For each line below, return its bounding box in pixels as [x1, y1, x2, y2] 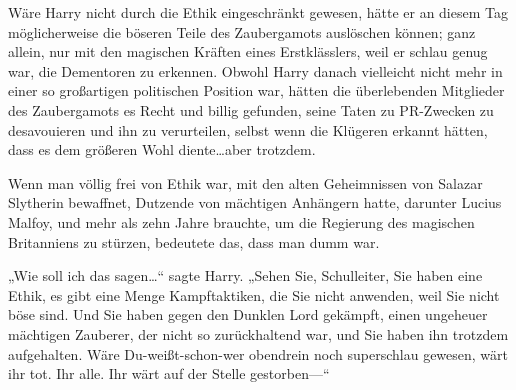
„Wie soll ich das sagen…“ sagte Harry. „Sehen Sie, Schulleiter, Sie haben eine [8, 265, 483, 286]
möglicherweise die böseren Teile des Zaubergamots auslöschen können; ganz [8, 21, 476, 42]
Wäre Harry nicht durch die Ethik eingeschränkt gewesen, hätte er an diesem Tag [8, 2, 508, 22]
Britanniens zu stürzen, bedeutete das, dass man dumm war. [8, 231, 380, 252]
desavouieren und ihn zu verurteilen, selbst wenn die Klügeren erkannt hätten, [8, 119, 488, 140]
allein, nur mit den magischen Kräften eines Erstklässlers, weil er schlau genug [8, 41, 488, 62]
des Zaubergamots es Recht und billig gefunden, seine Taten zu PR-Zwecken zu [8, 99, 494, 120]
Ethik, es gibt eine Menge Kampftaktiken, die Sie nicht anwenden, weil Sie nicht [8, 284, 500, 305]
